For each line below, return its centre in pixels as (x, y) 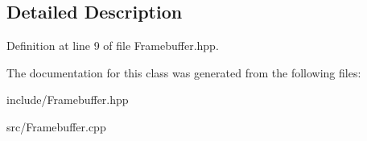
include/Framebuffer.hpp (68, 100)
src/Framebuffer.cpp (56, 126)
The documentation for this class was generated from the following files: (184, 72)
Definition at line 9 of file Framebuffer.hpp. (113, 46)
